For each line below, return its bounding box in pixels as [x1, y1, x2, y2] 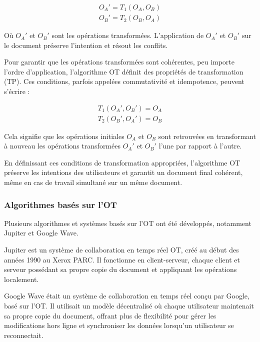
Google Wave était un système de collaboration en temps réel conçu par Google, [4, 290, 249, 301]
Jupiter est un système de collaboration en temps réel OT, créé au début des [4, 244, 239, 255]
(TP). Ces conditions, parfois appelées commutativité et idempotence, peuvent [4, 76, 244, 86]
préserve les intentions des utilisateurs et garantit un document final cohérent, [4, 167, 243, 177]
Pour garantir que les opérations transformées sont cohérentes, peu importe [4, 56, 235, 67]
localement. [4, 273, 39, 284]
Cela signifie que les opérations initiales [4, 130, 124, 141]
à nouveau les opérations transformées [4, 140, 120, 151]
